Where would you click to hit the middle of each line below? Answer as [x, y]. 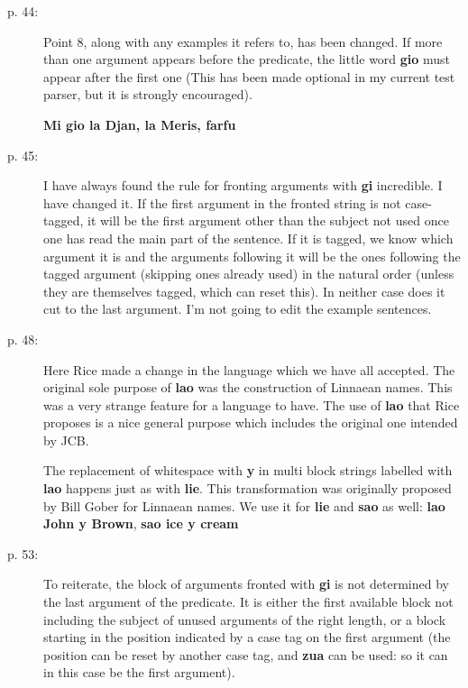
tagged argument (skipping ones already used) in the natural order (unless [249, 274]
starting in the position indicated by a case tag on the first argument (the [247, 637]
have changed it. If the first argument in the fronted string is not [222, 202]
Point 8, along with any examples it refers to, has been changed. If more [243, 41]
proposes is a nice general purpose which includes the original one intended [251, 422]
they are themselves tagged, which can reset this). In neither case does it [244, 291]
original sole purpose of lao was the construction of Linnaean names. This [248, 387]
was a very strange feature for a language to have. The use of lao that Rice [252, 404]
